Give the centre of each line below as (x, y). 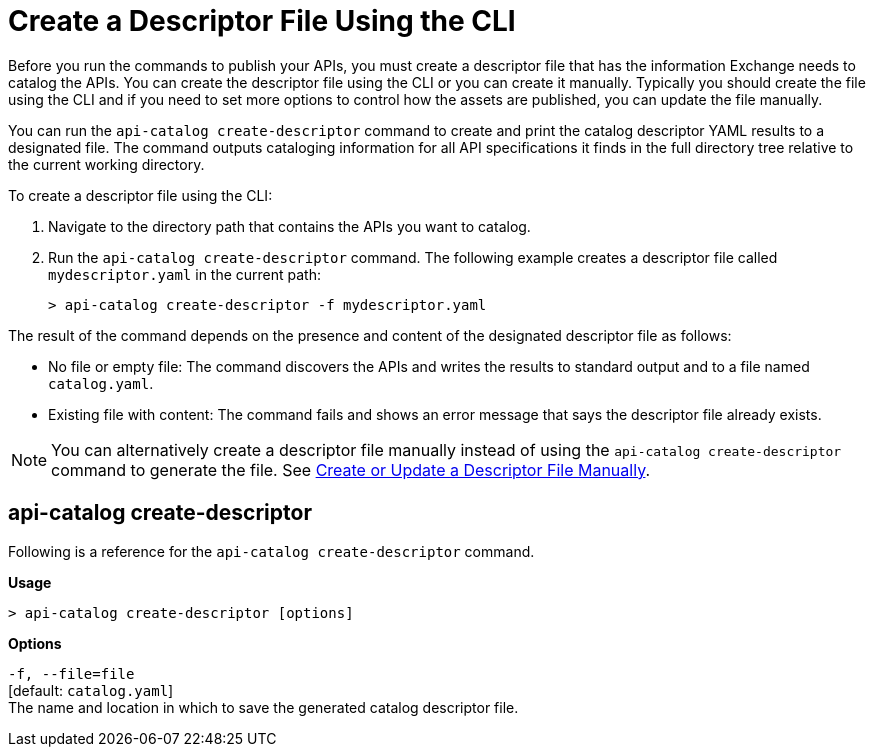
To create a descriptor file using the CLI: (140, 195)
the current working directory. (106, 164)
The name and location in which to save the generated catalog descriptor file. (263, 707)
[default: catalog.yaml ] (91, 690)
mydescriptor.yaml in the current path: (185, 274)
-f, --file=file (71, 673)
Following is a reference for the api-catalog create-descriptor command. (271, 551)
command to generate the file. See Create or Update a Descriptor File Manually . (351, 469)
